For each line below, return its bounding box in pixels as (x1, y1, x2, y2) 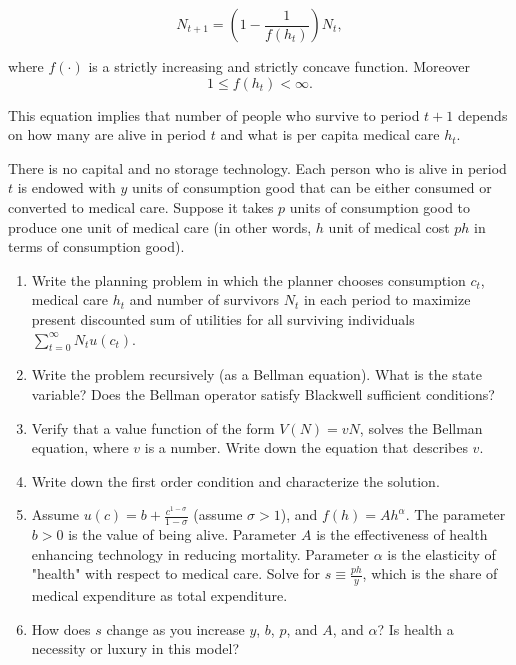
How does (31, 618, 91, 639)
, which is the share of (362, 563, 498, 584)
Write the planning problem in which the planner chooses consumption (31, 269, 466, 290)
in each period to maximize (303, 289, 471, 310)
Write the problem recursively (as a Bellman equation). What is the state (31, 364, 482, 385)
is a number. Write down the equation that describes (144, 437, 468, 458)
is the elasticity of (387, 543, 496, 564)
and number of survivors (129, 289, 280, 310)
